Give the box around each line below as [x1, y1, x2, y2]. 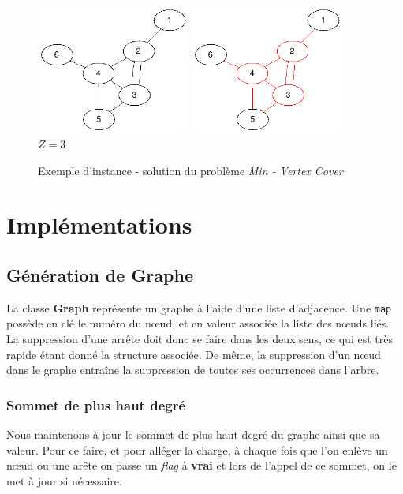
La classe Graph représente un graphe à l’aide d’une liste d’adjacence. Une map [6, 299, 392, 316]
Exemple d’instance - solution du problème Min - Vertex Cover [38, 162, 343, 178]
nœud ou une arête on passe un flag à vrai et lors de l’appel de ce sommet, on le [6, 457, 397, 473]
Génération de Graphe [6, 262, 193, 286]
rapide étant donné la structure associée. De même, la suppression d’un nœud [6, 346, 381, 362]
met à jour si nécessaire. [6, 472, 122, 488]
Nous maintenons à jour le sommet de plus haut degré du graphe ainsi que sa [6, 426, 380, 442]
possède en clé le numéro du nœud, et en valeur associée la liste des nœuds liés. [6, 315, 390, 331]
